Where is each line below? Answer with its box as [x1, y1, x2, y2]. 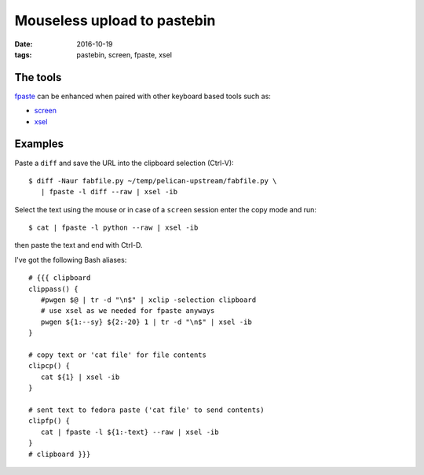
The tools [14, 71, 62, 84]
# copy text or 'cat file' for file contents [28, 351, 207, 359]
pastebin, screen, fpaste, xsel [76, 50, 173, 59]
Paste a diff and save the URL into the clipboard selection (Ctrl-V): [14, 158, 235, 168]
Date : [14, 39, 33, 49]
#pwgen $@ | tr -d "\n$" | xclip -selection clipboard [40, 296, 257, 304]
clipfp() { [28, 417, 71, 425]
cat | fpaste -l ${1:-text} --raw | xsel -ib [40, 427, 219, 436]
